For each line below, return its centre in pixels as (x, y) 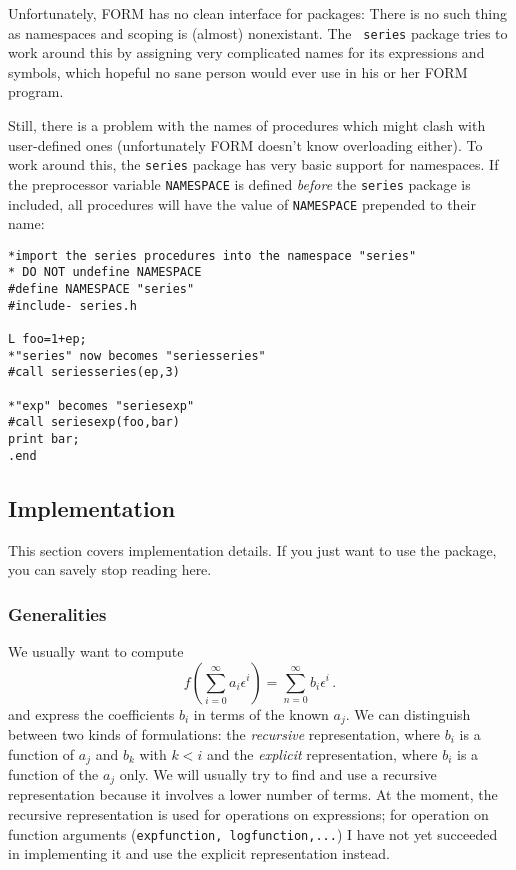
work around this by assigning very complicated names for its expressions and (246, 52)
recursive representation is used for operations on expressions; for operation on (248, 814)
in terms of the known (261, 713)
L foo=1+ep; (47, 339)
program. (36, 91)
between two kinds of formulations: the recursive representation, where (224, 733)
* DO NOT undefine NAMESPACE (105, 272)
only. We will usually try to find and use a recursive (278, 774)
